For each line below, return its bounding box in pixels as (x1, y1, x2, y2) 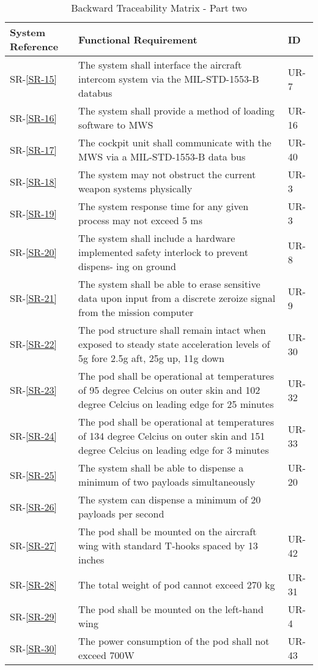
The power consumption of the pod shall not (78, 634, 270, 648)
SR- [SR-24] (10, 429, 57, 443)
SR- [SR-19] (10, 206, 57, 220)
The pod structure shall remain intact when (78, 323, 266, 337)
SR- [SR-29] (10, 609, 57, 623)
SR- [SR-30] (10, 641, 57, 655)
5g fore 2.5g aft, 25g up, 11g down (78, 351, 224, 365)
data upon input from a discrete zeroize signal (78, 291, 276, 305)
